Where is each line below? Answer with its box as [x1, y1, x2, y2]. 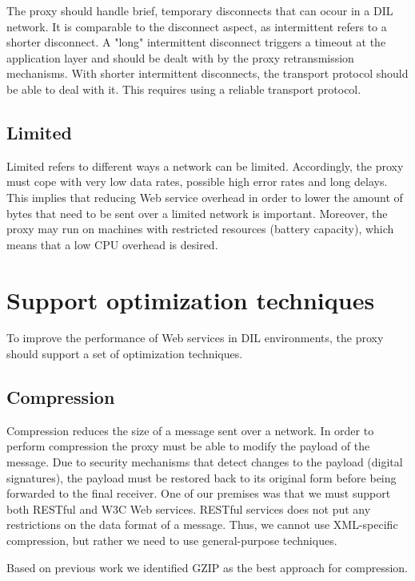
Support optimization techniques [6, 283, 375, 316]
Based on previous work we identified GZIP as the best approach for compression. [6, 559, 409, 575]
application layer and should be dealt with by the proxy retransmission [6, 49, 354, 66]
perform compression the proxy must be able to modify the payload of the [6, 438, 370, 454]
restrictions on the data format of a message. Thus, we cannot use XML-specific [6, 516, 398, 533]
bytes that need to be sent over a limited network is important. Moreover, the [6, 204, 388, 221]
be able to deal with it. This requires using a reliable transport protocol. [6, 80, 361, 97]
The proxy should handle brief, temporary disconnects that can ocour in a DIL [6, 2, 393, 18]
